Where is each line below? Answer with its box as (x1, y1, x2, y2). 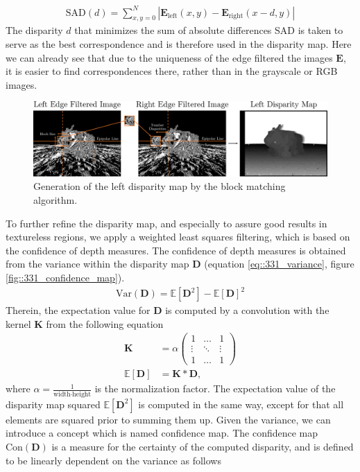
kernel (6, 316, 31, 331)
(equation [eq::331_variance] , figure (204, 256, 354, 271)
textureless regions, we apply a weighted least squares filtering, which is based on (6, 229, 350, 244)
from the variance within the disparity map (6, 256, 189, 271)
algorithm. (33, 192, 78, 207)
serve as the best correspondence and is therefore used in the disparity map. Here (6, 36, 352, 51)
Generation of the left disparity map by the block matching (33, 179, 286, 193)
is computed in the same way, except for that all (138, 396, 344, 411)
